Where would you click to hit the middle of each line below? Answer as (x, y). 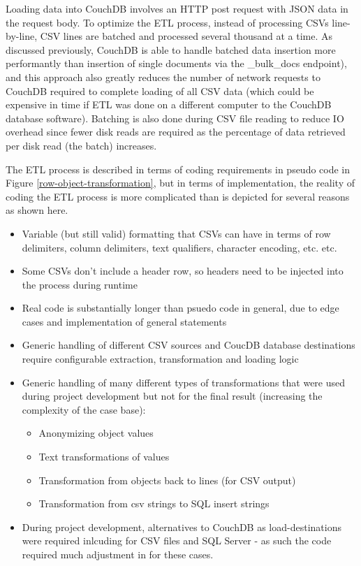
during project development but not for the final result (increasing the (172, 396)
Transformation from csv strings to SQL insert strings (154, 503)
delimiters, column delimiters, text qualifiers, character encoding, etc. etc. (179, 247)
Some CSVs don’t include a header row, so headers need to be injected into (183, 271)
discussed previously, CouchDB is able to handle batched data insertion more (171, 49)
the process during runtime (80, 284)
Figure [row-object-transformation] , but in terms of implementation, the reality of (180, 183)
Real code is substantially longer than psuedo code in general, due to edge (180, 308)
